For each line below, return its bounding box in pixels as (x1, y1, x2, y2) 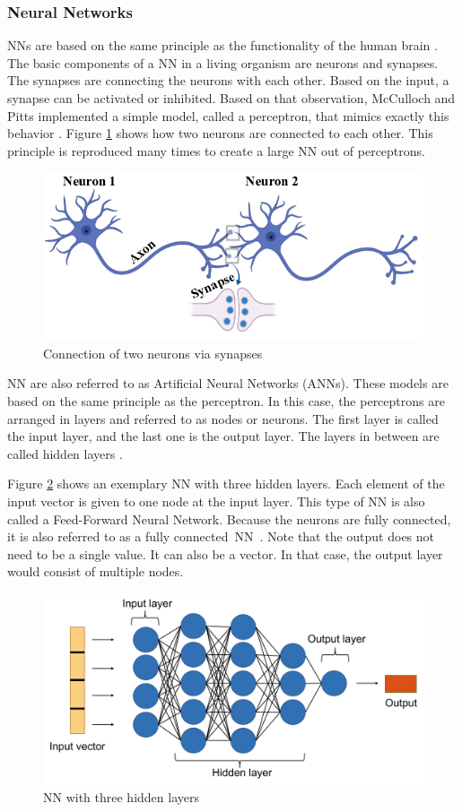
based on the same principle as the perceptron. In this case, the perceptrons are (7, 391, 445, 410)
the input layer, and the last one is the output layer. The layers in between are (7, 427, 440, 445)
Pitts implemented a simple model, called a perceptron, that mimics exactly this (7, 106, 449, 125)
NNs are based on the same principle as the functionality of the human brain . (7, 36, 438, 55)
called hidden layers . (7, 444, 123, 462)
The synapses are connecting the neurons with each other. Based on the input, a (7, 71, 449, 90)
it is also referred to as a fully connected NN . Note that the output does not (7, 527, 435, 546)
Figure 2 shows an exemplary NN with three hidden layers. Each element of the (7, 474, 445, 493)
